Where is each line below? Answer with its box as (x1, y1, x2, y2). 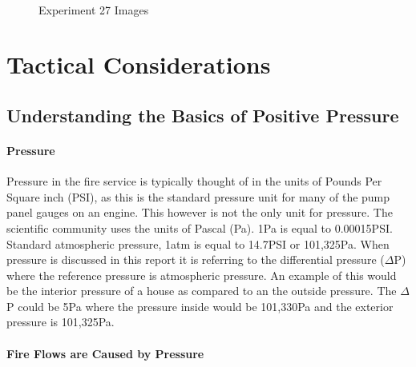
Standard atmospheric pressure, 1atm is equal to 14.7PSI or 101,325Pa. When (6, 235, 390, 252)
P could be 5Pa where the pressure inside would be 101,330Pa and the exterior (6, 297, 394, 314)
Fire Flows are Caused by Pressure (6, 345, 204, 361)
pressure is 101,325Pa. (6, 313, 115, 330)
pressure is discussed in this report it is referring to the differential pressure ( (6, 251, 385, 268)
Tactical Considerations (6, 48, 271, 81)
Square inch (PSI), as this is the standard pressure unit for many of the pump (6, 188, 390, 205)
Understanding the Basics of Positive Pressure (6, 102, 399, 127)
